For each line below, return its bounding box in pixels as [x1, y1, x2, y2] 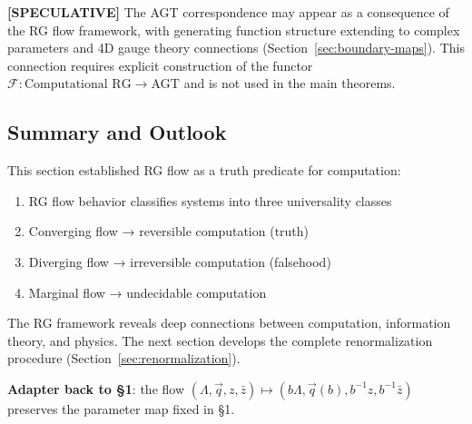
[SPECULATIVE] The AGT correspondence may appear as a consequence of [7, 3, 449, 21]
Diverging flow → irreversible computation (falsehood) [28, 251, 331, 271]
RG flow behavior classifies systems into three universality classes [28, 191, 392, 210]
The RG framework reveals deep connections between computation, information [7, 313, 451, 332]
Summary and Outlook [7, 118, 227, 146]
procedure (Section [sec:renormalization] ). [7, 349, 241, 368]
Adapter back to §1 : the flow [7, 379, 185, 398]
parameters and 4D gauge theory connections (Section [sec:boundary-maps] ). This [7, 38, 465, 57]
